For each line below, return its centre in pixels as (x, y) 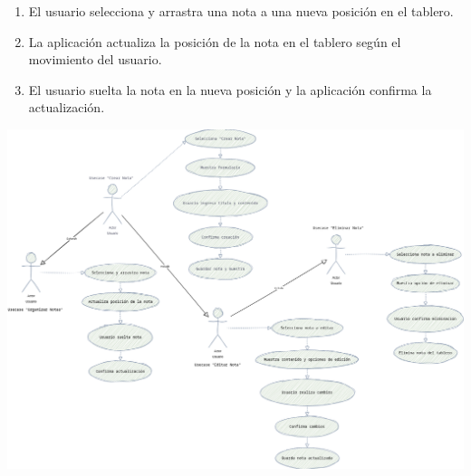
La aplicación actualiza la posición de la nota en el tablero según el (215, 41)
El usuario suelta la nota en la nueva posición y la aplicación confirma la (230, 89)
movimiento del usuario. (95, 59)
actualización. (67, 107)
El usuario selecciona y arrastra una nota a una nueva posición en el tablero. (241, 11)
